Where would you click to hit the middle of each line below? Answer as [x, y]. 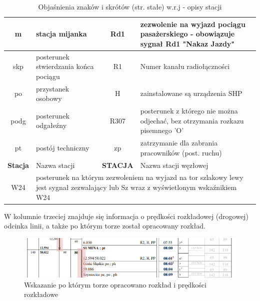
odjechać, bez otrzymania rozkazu [192, 120]
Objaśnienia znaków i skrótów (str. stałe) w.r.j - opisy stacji [130, 6]
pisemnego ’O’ [162, 130]
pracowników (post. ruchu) [181, 152]
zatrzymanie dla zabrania [179, 143]
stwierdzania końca [65, 66]
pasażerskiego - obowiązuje [187, 34]
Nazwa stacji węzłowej [174, 165]
